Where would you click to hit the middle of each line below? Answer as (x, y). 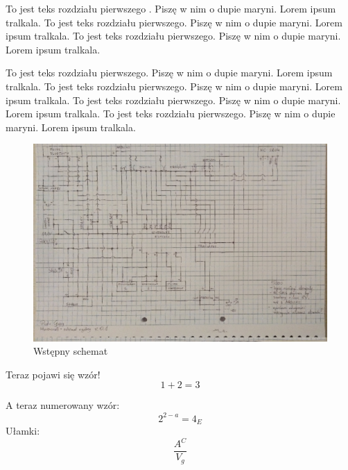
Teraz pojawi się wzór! (53, 374)
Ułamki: (23, 431)
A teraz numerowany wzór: (63, 405)
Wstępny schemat (71, 351)
